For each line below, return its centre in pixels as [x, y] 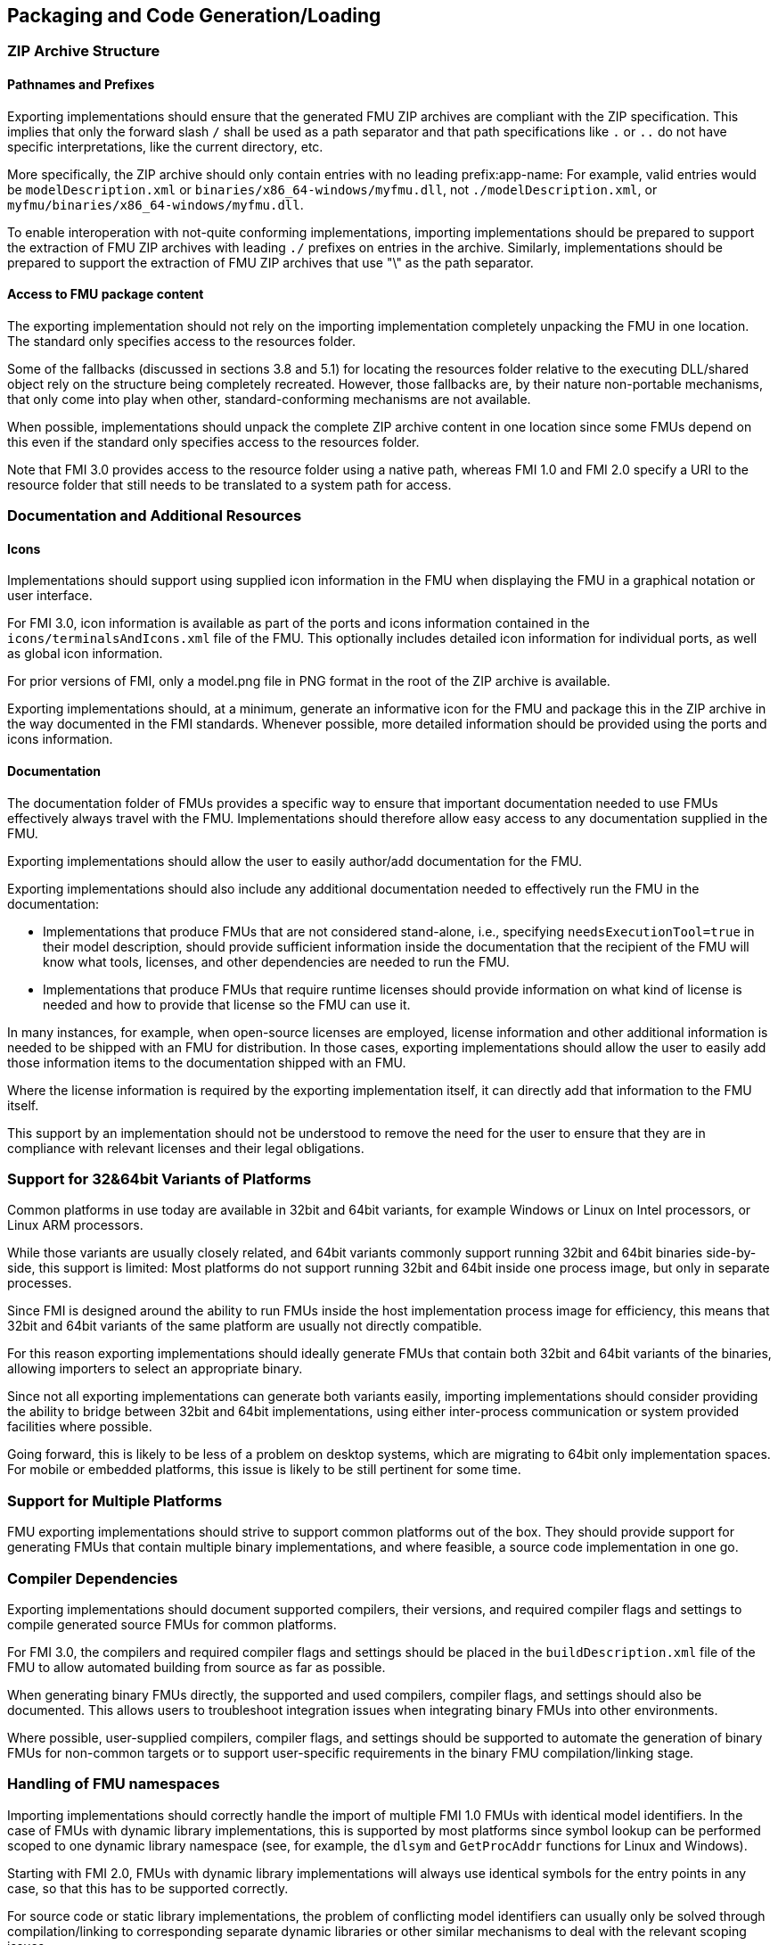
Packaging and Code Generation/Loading [194, 16]
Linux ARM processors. [75, 1225]
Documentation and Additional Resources [155, 516]
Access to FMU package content [106, 294]
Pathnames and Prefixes [81, 85]
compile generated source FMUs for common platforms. [172, 1624]
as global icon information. [85, 654]
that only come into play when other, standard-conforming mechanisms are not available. [269, 399]
